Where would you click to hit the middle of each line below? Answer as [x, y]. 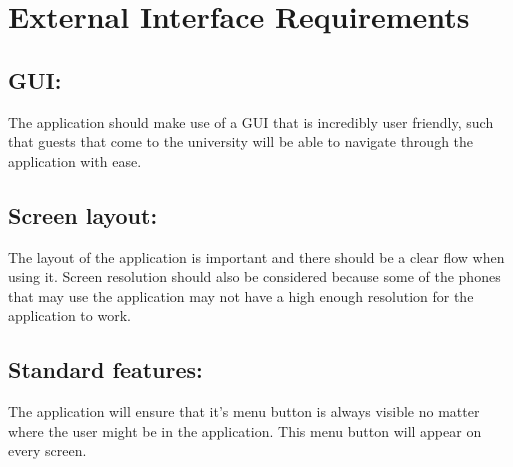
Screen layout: [83, 214]
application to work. [69, 315]
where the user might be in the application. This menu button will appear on [245, 430]
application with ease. [75, 160]
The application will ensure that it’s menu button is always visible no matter [244, 411]
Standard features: [105, 369]
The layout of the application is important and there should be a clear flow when [256, 256]
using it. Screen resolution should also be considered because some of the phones [254, 276]
